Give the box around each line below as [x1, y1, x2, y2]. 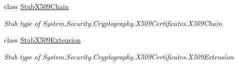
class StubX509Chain [4, 1, 69, 11]
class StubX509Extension [4, 34, 81, 45]
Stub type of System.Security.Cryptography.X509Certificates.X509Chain [4, 17, 222, 28]
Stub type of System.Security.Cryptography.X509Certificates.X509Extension [4, 51, 234, 61]
